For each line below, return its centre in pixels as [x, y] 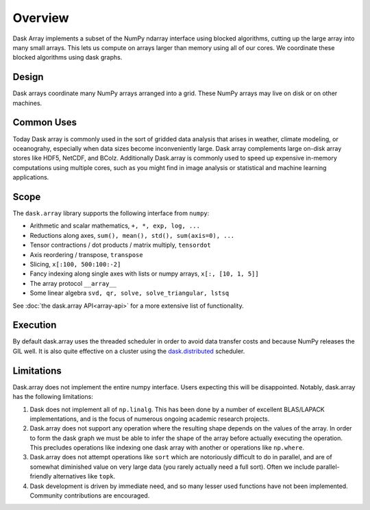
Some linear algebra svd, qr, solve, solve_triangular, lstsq [129, 293]
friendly [41, 476]
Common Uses [45, 122]
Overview [41, 18]
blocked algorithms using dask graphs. [67, 58]
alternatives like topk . [84, 476]
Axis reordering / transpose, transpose [86, 254]
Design [28, 77]
